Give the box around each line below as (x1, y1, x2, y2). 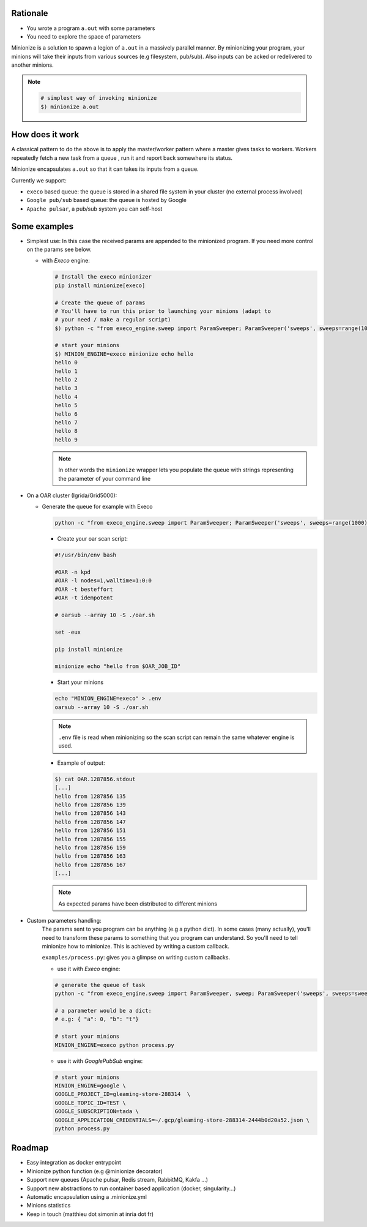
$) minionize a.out (40, 103, 99, 110)
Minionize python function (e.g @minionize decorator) (26, 1167, 163, 1175)
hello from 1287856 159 (54, 844, 127, 851)
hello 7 (54, 419, 78, 426)
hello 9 (54, 436, 78, 443)
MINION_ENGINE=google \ (54, 1082, 127, 1089)
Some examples (11, 221, 74, 231)
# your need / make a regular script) (54, 316, 171, 323)
